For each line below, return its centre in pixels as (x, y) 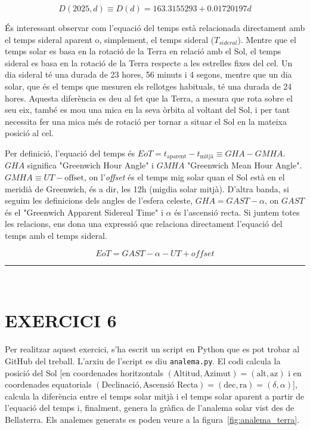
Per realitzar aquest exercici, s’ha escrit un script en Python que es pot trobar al (152, 349)
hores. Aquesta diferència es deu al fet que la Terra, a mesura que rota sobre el (149, 98)
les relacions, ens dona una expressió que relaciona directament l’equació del (144, 224)
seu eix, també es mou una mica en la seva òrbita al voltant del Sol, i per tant (148, 110)
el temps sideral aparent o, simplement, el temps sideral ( (110, 39)
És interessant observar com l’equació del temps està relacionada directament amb (155, 27)
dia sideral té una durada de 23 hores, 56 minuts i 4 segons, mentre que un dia (148, 74)
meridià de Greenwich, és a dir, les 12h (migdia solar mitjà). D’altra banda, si (147, 188)
